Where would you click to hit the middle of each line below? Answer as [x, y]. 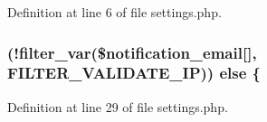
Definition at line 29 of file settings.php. [118, 106]
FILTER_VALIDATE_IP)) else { [134, 73]
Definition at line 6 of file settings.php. [114, 12]
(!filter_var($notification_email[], [132, 52]
